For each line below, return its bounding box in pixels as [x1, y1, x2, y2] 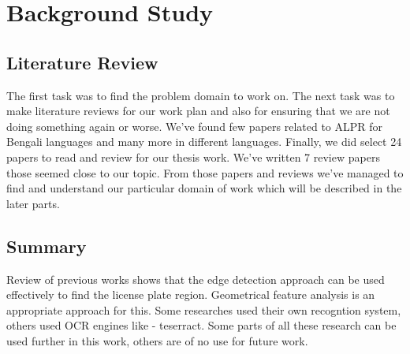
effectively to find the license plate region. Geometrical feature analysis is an [6, 286, 375, 303]
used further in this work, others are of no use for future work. [6, 332, 308, 348]
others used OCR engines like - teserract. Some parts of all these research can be [6, 317, 397, 334]
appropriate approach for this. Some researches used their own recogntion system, [6, 301, 401, 318]
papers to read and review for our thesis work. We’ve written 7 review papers [6, 148, 380, 165]
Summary [6, 233, 87, 258]
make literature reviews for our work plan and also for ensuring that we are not [6, 102, 390, 119]
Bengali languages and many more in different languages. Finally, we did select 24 [6, 133, 402, 150]
